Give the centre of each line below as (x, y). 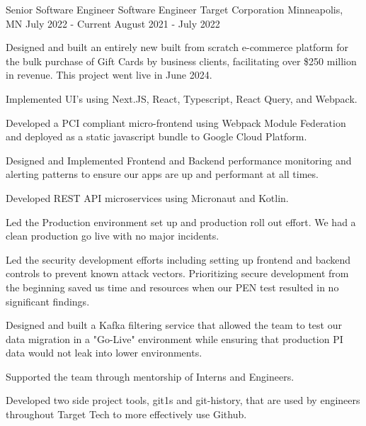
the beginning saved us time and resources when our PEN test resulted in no (172, 287)
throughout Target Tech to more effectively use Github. (126, 414)
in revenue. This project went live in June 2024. (109, 75)
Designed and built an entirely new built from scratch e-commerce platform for (177, 47)
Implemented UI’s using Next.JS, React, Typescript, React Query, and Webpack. (182, 98)
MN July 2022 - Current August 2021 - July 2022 (113, 23)
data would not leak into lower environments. (104, 353)
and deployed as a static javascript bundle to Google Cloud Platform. (156, 136)
